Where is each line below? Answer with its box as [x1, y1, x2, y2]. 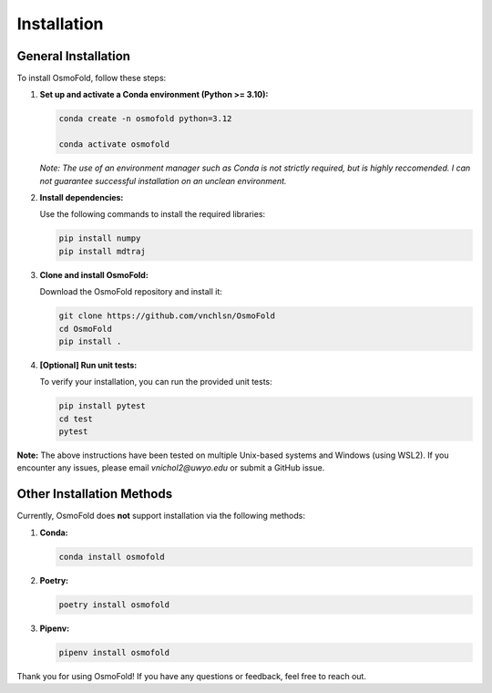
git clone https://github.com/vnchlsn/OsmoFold [58, 311, 275, 321]
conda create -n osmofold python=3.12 [58, 114, 232, 124]
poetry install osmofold [58, 599, 170, 610]
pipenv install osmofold [58, 647, 170, 657]
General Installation [16, 48, 131, 64]
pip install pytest [58, 401, 146, 411]
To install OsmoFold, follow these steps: [16, 73, 167, 84]
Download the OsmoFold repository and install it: [39, 286, 222, 297]
